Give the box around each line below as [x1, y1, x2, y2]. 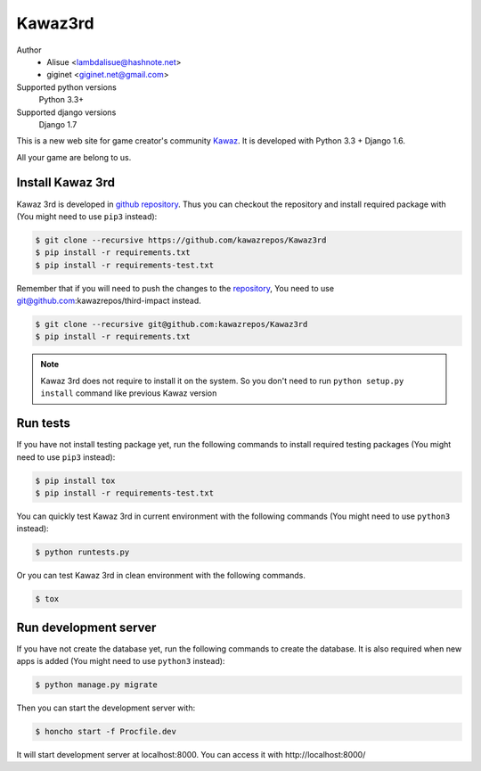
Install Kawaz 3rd [16, 175, 116, 191]
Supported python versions [16, 81, 118, 93]
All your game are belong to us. [16, 152, 132, 162]
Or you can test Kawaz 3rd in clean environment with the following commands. [16, 570, 306, 581]
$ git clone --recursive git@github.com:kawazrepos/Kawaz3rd [35, 319, 308, 330]
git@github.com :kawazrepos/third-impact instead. [16, 295, 201, 307]
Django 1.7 [38, 119, 77, 129]
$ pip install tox [35, 475, 116, 486]
